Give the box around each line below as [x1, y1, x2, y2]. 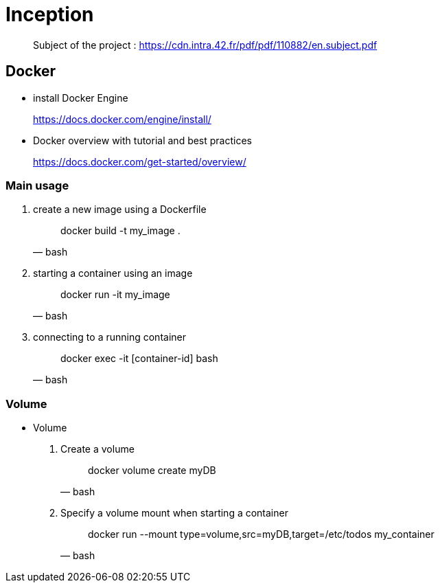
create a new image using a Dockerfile [33, 203, 207, 216]
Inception [5, 3, 94, 26]
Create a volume [60, 443, 135, 455]
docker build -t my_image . [60, 225, 181, 237]
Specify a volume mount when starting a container [60, 507, 288, 519]
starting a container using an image [33, 267, 193, 280]
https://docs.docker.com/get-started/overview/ [33, 155, 246, 168]
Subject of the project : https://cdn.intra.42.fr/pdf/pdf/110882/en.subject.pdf [33, 38, 378, 51]
